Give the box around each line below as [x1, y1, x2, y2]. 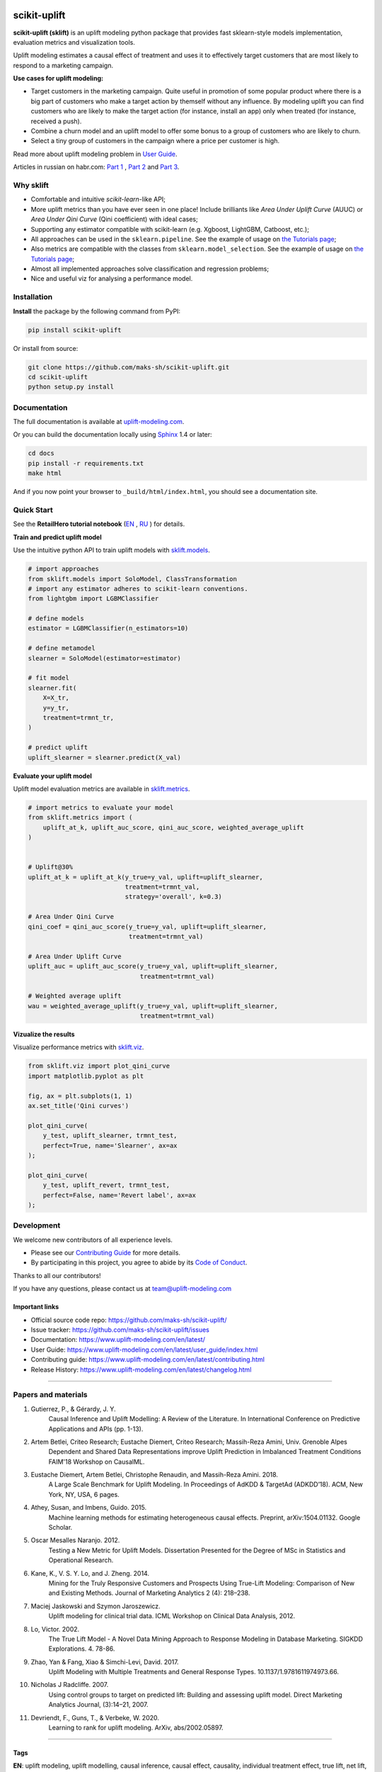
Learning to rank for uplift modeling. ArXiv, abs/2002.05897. [48, 1723, 224, 1732]
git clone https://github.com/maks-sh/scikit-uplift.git [28, 363, 230, 371]
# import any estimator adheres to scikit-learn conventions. [28, 585, 248, 593]
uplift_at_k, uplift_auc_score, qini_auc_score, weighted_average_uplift [42, 823, 304, 831]
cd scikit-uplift [28, 373, 88, 381]
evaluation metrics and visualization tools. [13, 38, 136, 46]
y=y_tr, [42, 704, 70, 712]
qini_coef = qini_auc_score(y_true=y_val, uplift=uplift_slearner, [28, 922, 267, 931]
